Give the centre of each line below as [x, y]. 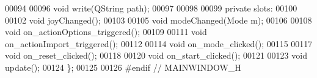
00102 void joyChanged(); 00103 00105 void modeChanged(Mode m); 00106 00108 [158, 20]
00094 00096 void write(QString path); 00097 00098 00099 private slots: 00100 [151, 8]
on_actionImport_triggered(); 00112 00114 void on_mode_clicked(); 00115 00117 [159, 43]
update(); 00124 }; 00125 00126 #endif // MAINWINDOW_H [123, 67]
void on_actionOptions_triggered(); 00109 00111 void [106, 32]
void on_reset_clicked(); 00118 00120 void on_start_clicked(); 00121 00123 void [156, 55]
